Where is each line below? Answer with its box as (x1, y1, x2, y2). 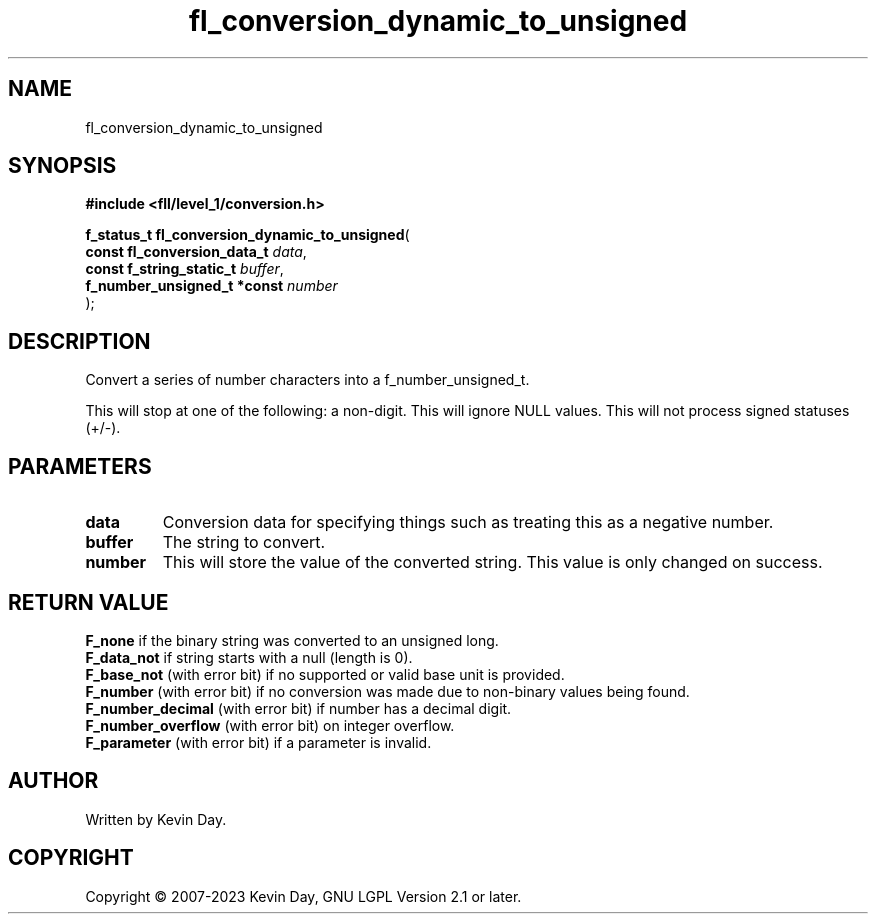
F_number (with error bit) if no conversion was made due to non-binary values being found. (85, 682, 690, 700)
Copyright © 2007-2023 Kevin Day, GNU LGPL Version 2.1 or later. (85, 887, 522, 905)
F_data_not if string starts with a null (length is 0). (85, 648, 413, 666)
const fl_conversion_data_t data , (85, 243, 307, 261)
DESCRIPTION (8, 328, 151, 354)
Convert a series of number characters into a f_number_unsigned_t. (85, 371, 530, 389)
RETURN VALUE (8, 589, 169, 615)
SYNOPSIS (8, 153, 117, 179)
